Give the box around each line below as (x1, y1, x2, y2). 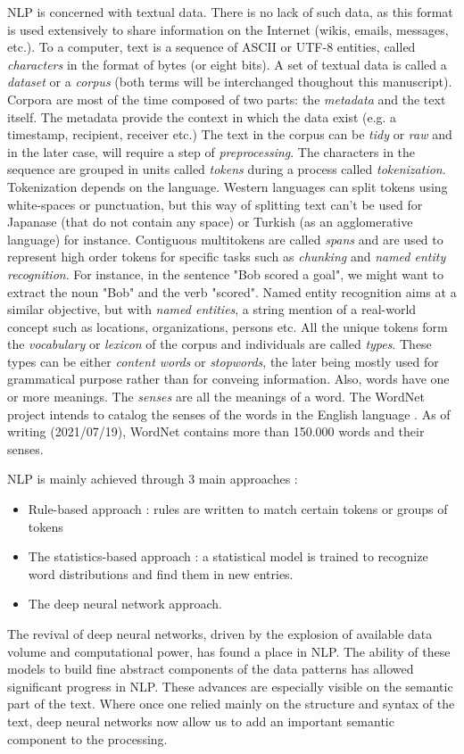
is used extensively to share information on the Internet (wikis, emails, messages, (7, 20, 449, 38)
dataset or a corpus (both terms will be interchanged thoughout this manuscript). (7, 72, 452, 91)
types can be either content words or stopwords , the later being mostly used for (7, 352, 439, 370)
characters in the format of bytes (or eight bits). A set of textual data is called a (7, 54, 447, 73)
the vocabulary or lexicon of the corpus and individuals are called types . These (7, 335, 432, 353)
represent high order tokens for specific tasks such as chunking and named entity (7, 247, 446, 266)
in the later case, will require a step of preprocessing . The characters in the (7, 142, 416, 161)
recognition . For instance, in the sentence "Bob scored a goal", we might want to (7, 264, 444, 283)
